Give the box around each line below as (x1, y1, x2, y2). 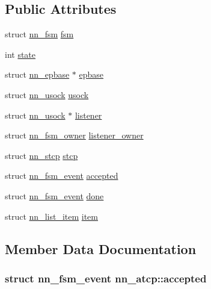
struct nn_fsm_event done (5, 189, 104, 202)
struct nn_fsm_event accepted (5, 169, 118, 182)
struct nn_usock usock (5, 88, 89, 101)
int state (5, 48, 36, 60)
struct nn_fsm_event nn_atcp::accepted (5, 270, 207, 285)
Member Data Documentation (5, 239, 197, 258)
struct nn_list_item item (5, 210, 98, 222)
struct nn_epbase (5, 68, 70, 81)
